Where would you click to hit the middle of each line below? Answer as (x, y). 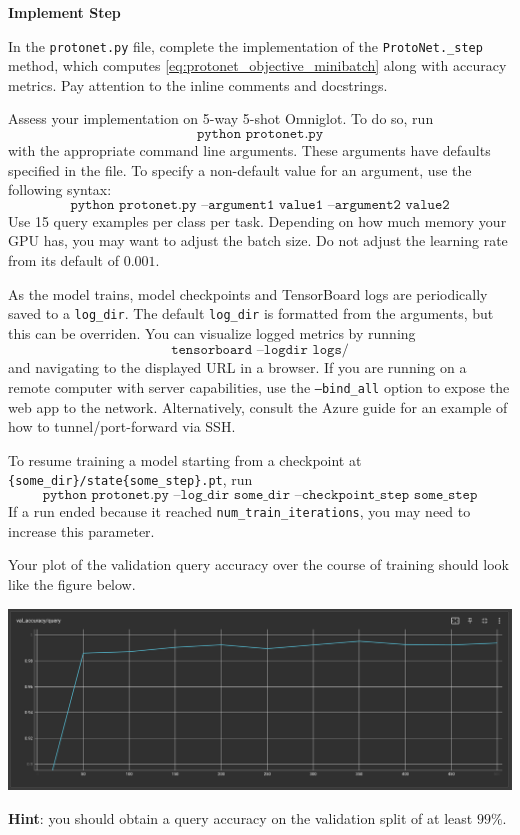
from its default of (63, 260)
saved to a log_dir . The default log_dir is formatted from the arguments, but (251, 313)
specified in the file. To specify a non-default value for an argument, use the (240, 169)
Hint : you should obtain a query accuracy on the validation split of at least (240, 817)
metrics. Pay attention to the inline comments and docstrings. (198, 84)
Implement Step (64, 12)
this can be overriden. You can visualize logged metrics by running (212, 332)
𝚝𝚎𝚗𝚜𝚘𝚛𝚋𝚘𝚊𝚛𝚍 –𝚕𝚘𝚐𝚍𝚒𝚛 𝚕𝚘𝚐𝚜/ (260, 350)
